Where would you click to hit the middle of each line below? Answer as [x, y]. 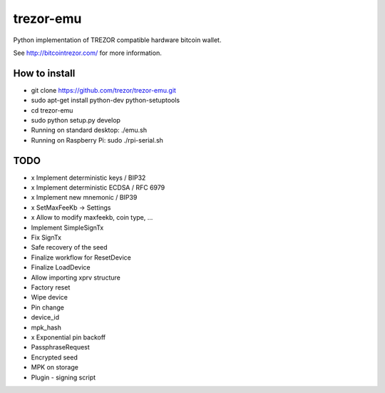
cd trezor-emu [52, 110]
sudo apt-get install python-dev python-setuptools [106, 101]
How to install [44, 73]
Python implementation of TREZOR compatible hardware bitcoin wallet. [117, 40]
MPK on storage [55, 367]
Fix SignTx [46, 238]
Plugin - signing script [63, 377]
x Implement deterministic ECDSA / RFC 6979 [98, 188]
